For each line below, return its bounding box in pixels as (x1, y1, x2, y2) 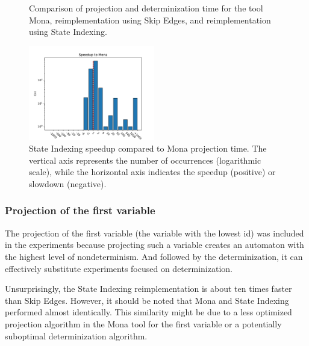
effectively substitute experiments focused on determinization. (5, 262, 233, 274)
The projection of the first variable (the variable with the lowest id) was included (5, 226, 304, 239)
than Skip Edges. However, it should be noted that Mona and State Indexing (5, 294, 289, 306)
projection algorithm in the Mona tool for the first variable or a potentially (5, 317, 282, 330)
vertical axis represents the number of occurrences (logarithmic (29, 153, 261, 166)
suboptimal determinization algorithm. (5, 329, 148, 342)
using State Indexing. (29, 25, 107, 38)
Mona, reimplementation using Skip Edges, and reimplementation (29, 13, 271, 26)
